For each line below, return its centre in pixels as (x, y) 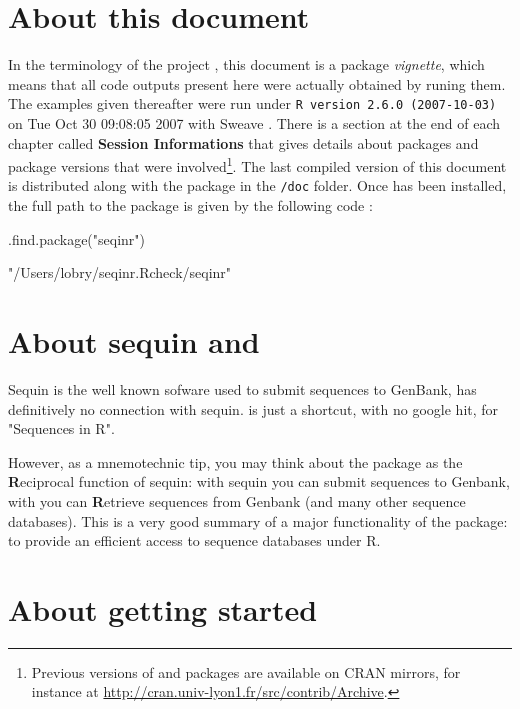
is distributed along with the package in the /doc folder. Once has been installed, (257, 185)
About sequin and (134, 341)
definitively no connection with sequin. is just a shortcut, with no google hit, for (253, 408)
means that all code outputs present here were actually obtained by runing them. (257, 83)
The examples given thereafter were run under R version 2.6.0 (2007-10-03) (252, 103)
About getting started (163, 608)
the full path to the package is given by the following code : (190, 205)
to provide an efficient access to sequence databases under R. (194, 540)
